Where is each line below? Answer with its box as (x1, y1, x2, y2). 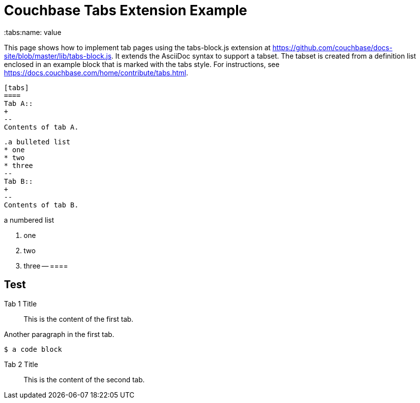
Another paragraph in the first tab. (4, 330, 115, 338)
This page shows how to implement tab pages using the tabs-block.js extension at (4, 43, 271, 52)
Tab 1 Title (4, 299, 37, 308)
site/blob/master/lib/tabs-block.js (4, 51, 112, 60)
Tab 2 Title (4, 360, 38, 369)
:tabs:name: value (4, 28, 61, 36)
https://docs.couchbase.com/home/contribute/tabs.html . (4, 68, 188, 77)
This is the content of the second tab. (24, 375, 145, 384)
